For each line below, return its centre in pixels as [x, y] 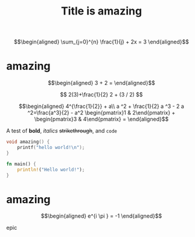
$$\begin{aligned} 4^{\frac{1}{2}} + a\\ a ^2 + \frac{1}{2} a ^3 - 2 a [101, 106]
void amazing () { [28, 142]
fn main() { [21, 164]
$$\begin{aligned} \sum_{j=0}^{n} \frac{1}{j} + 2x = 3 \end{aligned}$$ [101, 42]
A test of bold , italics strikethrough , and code [62, 131]
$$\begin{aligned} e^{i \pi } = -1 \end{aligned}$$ [101, 216]
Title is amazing [101, 11]
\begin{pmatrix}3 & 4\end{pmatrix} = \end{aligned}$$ [101, 119]
